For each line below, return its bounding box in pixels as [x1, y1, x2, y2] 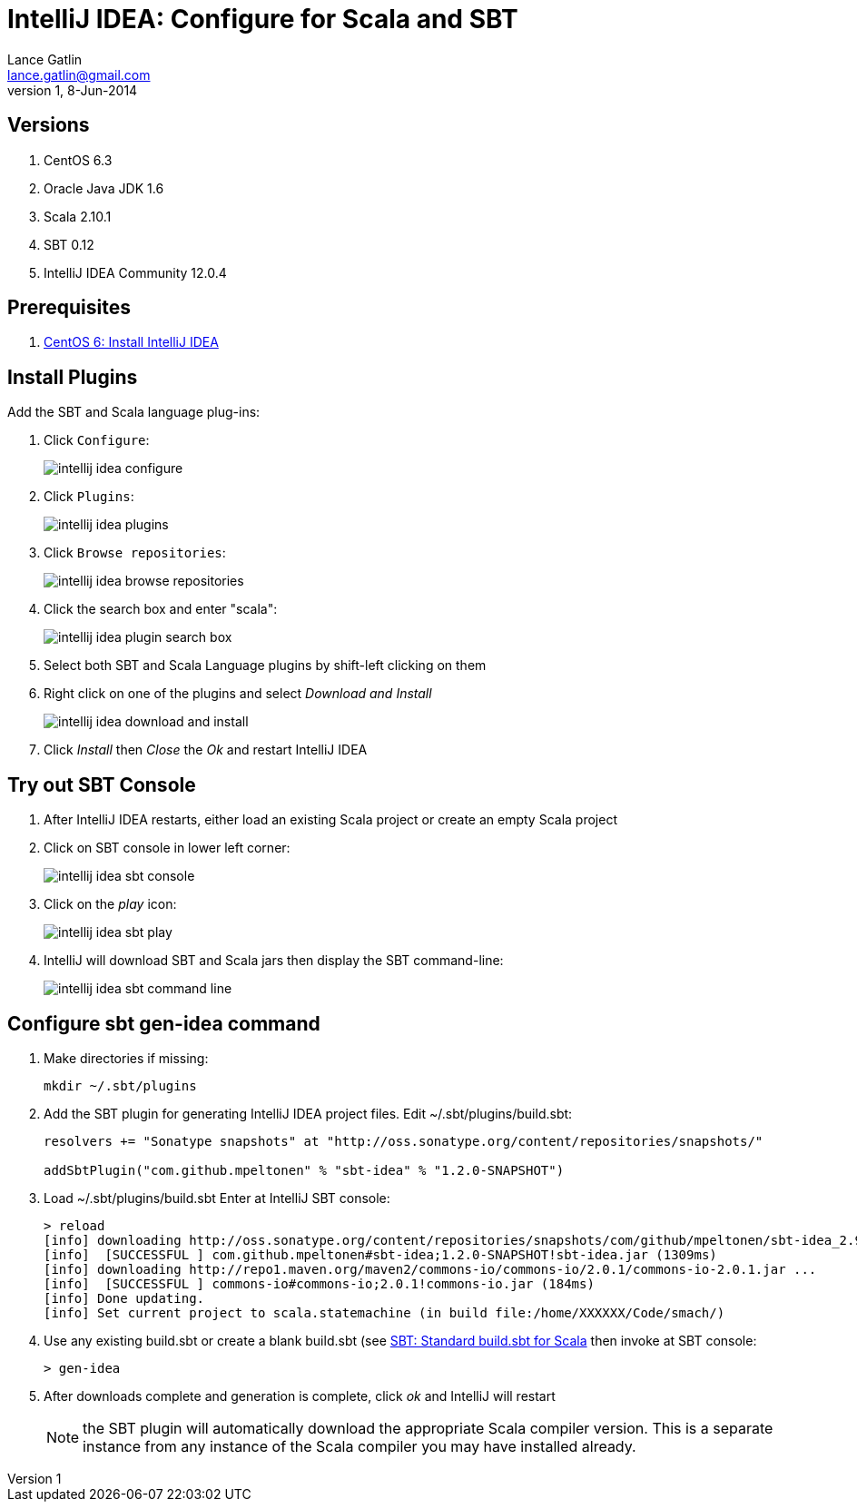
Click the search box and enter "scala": [44, 601, 278, 617]
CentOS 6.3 [44, 152, 113, 168]
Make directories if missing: [44, 1050, 209, 1066]
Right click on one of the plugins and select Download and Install [44, 685, 432, 702]
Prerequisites [7, 296, 131, 320]
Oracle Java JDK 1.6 [44, 180, 164, 196]
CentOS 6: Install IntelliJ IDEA [44, 334, 219, 350]
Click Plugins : [44, 488, 134, 505]
